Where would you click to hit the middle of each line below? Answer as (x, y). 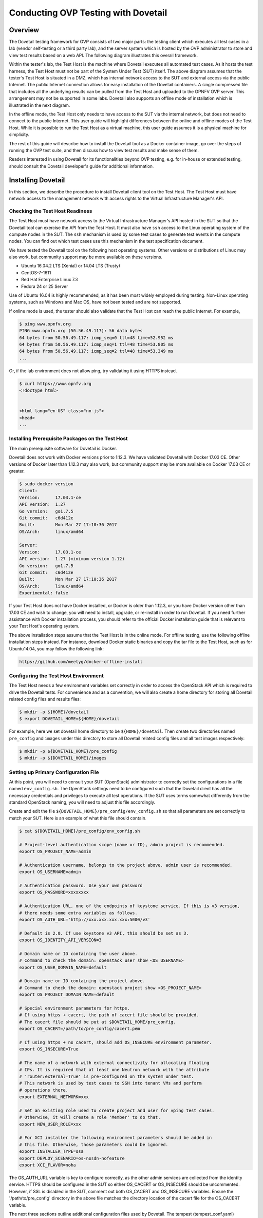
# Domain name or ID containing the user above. (78, 953)
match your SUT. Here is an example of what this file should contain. (78, 818)
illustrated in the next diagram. (39, 105)
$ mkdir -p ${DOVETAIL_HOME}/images (63, 758)
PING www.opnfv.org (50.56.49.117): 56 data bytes (81, 331)
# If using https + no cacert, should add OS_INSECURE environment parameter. (115, 1042)
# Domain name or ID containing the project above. (82, 981)
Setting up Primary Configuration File (54, 772)
